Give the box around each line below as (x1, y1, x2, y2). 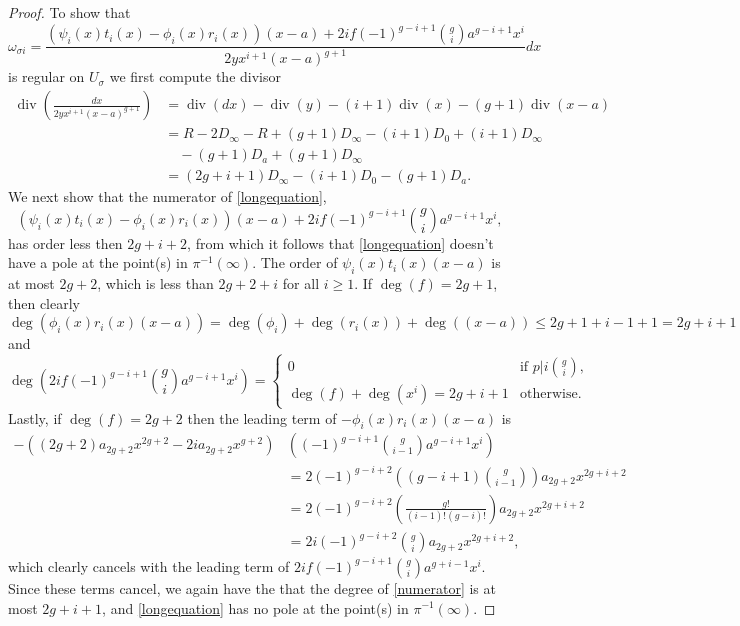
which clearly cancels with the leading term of (8, 555, 290, 576)
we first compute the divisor (109, 66, 281, 87)
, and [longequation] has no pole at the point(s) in (102, 597, 409, 618)
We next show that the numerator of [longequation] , (8, 186, 327, 207)
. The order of (252, 252, 338, 273)
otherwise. (519, 387, 582, 402)
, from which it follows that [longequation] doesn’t (187, 232, 494, 253)
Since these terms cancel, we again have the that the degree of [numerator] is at (8, 577, 496, 598)
